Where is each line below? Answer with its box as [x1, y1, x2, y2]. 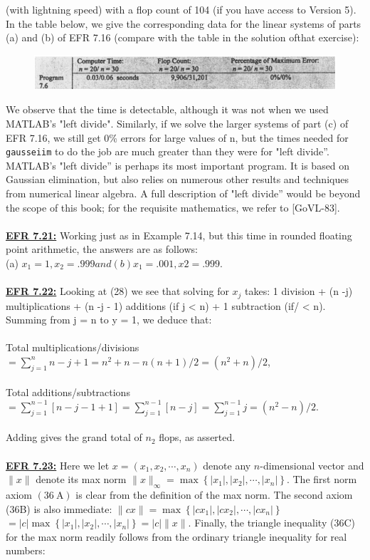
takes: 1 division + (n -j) [245, 284, 353, 299]
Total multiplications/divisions [6, 340, 139, 355]
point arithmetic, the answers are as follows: [6, 242, 198, 256]
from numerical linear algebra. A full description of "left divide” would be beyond [6, 185, 361, 200]
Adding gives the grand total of [6, 430, 142, 445]
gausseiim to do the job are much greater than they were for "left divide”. [6, 144, 329, 159]
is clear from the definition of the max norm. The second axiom [75, 487, 353, 502]
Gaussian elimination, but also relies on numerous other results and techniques [6, 172, 349, 187]
